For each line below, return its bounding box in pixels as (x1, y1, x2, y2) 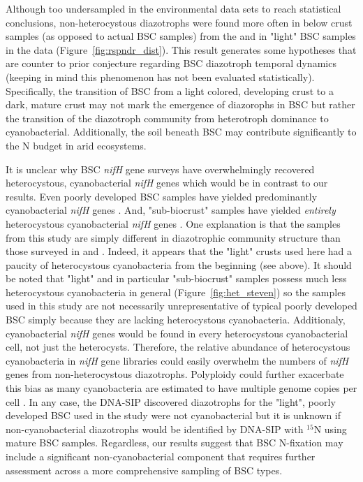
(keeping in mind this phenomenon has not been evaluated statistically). (6, 69, 315, 84)
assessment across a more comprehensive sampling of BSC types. (6, 462, 283, 477)
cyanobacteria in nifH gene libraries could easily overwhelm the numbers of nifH (6, 353, 349, 367)
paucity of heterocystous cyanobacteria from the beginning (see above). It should (6, 257, 352, 272)
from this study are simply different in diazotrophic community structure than (6, 230, 341, 244)
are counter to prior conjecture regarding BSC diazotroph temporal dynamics (6, 56, 336, 71)
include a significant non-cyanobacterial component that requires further (6, 449, 316, 463)
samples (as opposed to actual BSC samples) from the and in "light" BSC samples (6, 29, 356, 43)
